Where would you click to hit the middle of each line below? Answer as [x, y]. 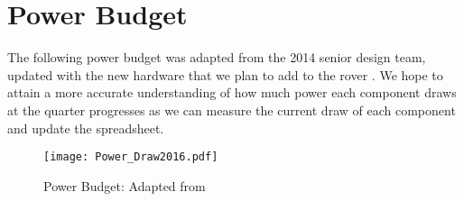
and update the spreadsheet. [86, 128]
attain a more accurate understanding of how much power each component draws [232, 92]
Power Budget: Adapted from [125, 185]
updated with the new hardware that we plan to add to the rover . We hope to [225, 74]
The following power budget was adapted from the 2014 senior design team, [217, 57]
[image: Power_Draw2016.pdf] [131, 157]
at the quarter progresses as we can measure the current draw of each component [232, 110]
